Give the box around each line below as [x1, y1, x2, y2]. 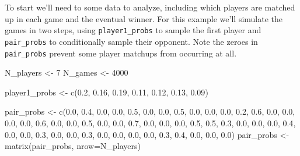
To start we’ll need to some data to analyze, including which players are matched [5, 1, 295, 13]
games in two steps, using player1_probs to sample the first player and [5, 24, 261, 36]
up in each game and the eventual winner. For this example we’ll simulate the [5, 12, 283, 24]
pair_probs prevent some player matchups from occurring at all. [5, 47, 237, 59]
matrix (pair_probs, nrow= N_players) [5, 140, 141, 152]
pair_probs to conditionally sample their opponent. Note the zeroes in [5, 35, 258, 47]
